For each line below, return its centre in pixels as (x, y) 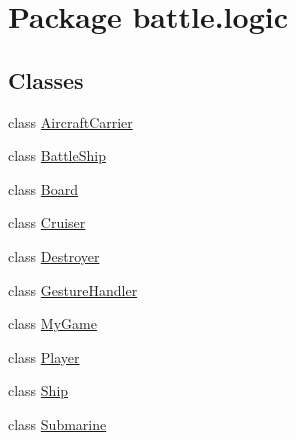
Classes (46, 79)
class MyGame (52, 323)
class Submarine (57, 423)
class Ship (38, 390)
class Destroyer (54, 255)
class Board (43, 188)
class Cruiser (47, 222)
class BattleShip (57, 155)
